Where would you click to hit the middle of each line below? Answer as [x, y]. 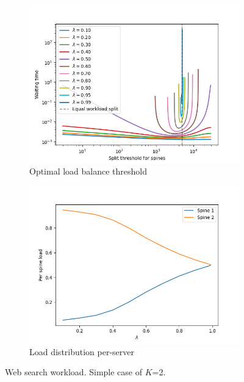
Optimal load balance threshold [88, 171]
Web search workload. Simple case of [74, 372]
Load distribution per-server [82, 351]
